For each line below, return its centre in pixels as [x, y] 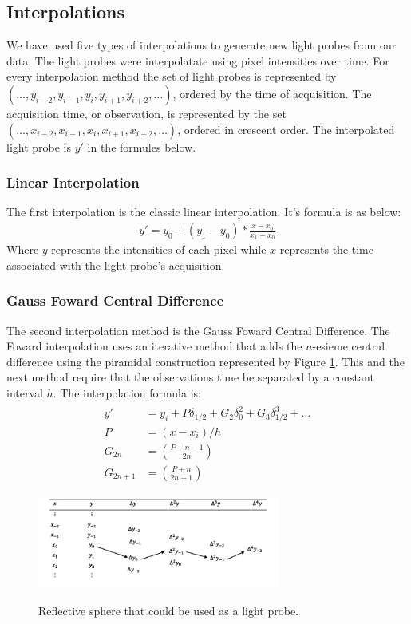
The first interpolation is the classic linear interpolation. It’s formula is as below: [204, 212]
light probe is [39, 146]
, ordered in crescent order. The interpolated [286, 129]
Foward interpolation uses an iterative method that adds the [154, 346]
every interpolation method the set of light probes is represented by [172, 76]
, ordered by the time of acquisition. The [272, 93]
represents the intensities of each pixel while [159, 249]
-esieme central [349, 346]
